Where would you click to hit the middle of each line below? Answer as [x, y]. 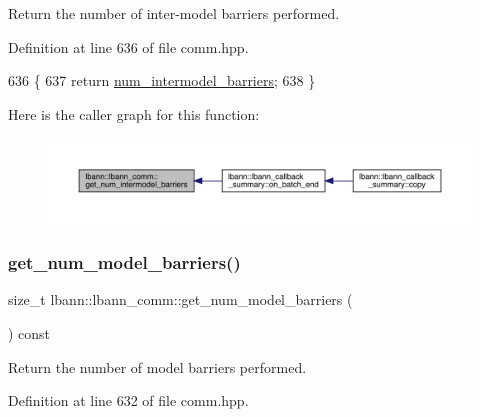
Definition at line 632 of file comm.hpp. [128, 400]
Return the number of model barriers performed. [157, 366]
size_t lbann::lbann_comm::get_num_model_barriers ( [180, 299]
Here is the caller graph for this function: [134, 113]
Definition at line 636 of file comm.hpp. [128, 46]
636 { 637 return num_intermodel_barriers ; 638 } [162, 80]
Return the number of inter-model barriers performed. [174, 13]
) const [29, 333]
